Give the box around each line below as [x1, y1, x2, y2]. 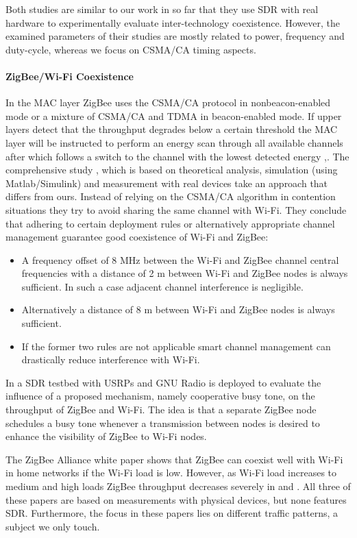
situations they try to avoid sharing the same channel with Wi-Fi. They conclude [5, 202, 347, 217]
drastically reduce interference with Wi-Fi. [21, 352, 200, 367]
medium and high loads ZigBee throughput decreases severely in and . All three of [5, 479, 351, 493]
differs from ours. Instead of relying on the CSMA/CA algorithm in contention [5, 189, 336, 204]
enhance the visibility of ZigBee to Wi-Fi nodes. [5, 429, 207, 443]
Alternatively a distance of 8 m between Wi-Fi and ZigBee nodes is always [21, 302, 335, 317]
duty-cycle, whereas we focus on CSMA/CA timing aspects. [5, 42, 256, 56]
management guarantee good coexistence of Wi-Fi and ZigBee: [5, 230, 269, 244]
